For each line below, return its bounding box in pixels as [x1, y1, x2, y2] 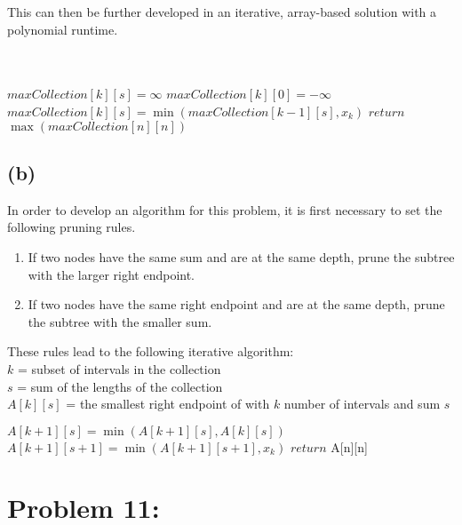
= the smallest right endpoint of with [66, 394, 270, 413]
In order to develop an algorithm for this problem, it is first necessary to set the [7, 200, 442, 219]
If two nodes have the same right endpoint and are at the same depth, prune [28, 295, 445, 314]
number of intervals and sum [283, 394, 441, 413]
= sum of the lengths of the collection [17, 377, 223, 395]
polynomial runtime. [7, 20, 118, 38]
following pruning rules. [7, 218, 136, 236]
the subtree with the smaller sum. [28, 312, 212, 330]
